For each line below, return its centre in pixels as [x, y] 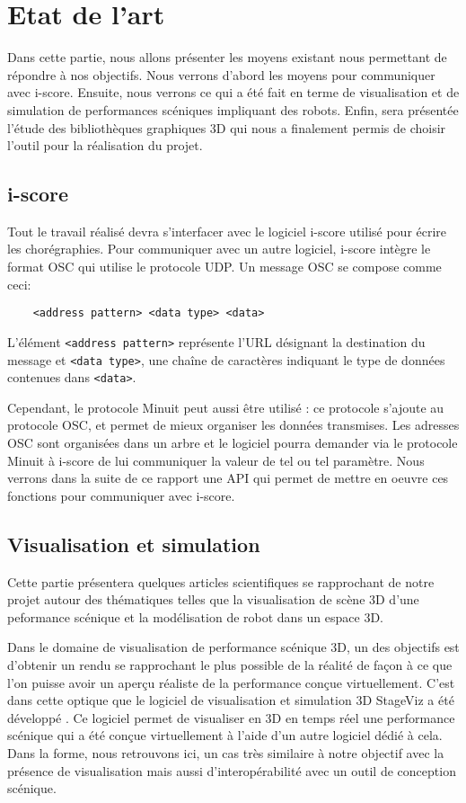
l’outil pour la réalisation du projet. [105, 145]
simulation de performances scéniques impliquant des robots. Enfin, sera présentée [233, 109]
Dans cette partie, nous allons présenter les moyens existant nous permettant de [227, 57]
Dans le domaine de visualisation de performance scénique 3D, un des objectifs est [233, 647]
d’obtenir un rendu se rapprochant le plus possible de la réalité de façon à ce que [230, 665]
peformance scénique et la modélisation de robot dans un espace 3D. [196, 616]
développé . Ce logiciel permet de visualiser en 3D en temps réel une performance [231, 717]
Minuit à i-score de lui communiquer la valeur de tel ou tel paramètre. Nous [216, 460]
